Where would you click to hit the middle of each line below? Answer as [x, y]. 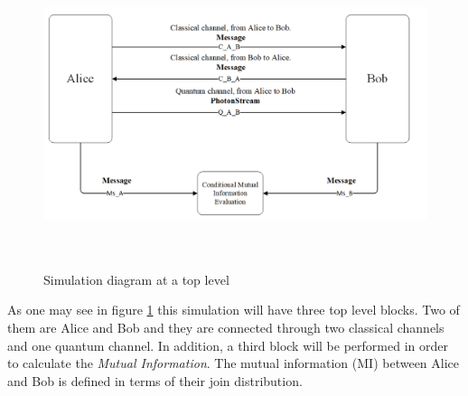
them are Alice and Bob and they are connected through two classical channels [226, 327]
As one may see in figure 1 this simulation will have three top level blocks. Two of [234, 310]
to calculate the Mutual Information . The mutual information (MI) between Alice [234, 363]
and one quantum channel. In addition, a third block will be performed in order [228, 345]
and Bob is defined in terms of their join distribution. [155, 380]
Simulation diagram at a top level [136, 279]
